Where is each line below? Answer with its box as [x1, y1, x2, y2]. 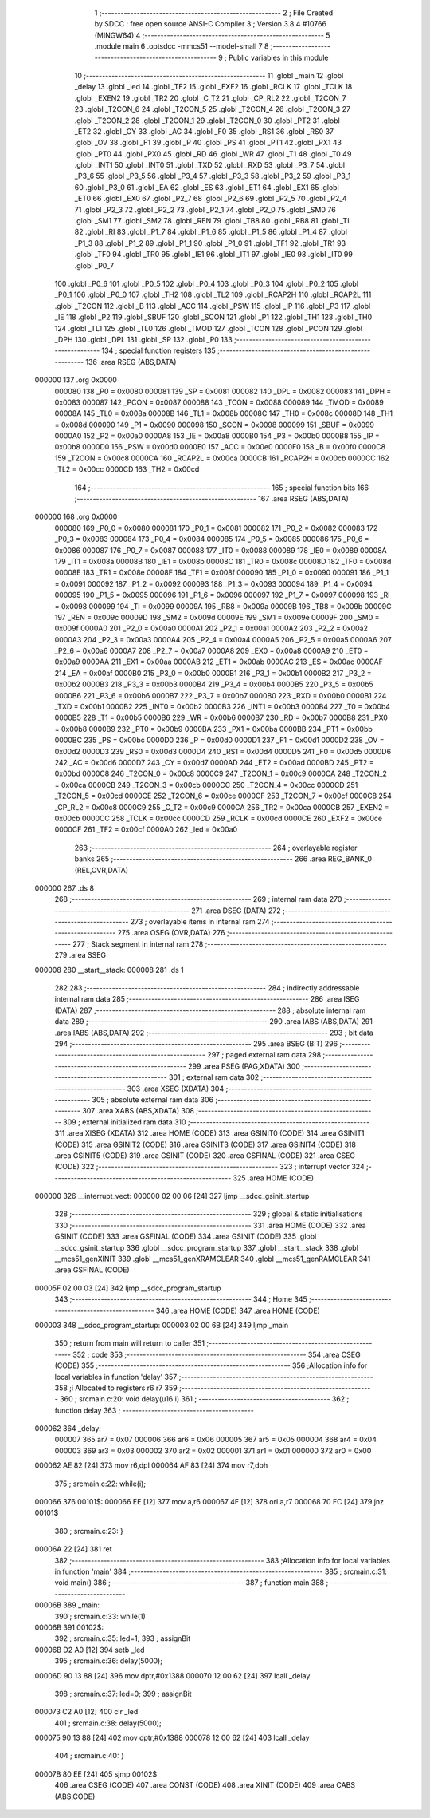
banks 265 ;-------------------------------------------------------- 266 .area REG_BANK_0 [74, 854, 373, 864]
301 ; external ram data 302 [168, 1073, 260, 1082]
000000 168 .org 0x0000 [34, 512, 118, 522]
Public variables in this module [228, 53, 329, 62]
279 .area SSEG [54, 950, 107, 960]
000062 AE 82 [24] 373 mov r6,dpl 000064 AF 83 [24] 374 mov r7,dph [34, 1460, 268, 1470]
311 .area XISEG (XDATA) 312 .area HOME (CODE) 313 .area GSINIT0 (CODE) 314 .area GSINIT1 [54, 1128, 365, 1138]
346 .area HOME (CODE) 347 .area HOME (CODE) [155, 1306, 320, 1315]
